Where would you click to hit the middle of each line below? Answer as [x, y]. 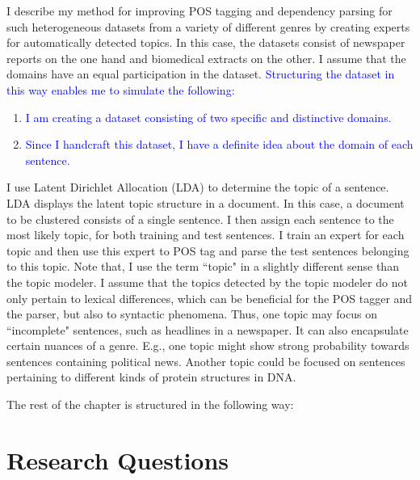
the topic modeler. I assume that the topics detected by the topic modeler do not [207, 282]
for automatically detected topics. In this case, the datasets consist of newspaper [206, 42]
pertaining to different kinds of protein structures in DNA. [151, 377]
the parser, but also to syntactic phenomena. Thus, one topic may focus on [192, 314]
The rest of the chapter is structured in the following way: [150, 404]
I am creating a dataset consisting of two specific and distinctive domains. [208, 117]
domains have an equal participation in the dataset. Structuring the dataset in [201, 74]
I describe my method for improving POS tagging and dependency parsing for [199, 11]
